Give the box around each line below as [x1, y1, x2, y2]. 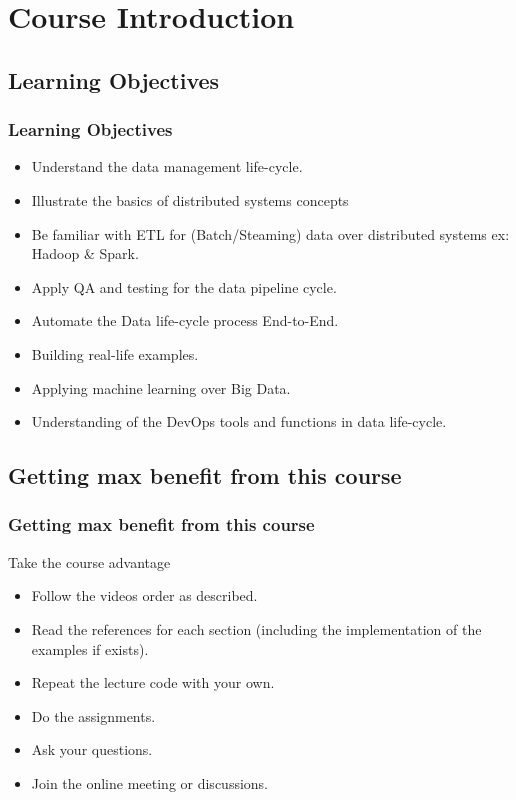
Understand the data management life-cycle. [31, 156, 303, 177]
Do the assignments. [31, 705, 156, 726]
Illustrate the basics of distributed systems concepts [31, 189, 349, 210]
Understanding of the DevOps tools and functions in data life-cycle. [31, 411, 447, 432]
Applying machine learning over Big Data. [31, 377, 291, 398]
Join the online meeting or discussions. [31, 772, 269, 793]
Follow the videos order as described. [31, 585, 258, 606]
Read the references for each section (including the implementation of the [31, 618, 482, 639]
